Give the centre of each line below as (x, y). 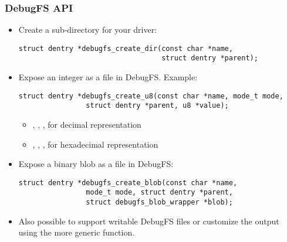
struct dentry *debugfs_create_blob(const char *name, (128, 183)
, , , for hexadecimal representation (95, 144)
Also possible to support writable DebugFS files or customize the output (149, 221)
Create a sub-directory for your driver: (88, 30)
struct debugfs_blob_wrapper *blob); (159, 202)
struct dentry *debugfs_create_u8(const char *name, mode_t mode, (151, 96)
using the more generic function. (77, 232)
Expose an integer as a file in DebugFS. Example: (108, 77)
